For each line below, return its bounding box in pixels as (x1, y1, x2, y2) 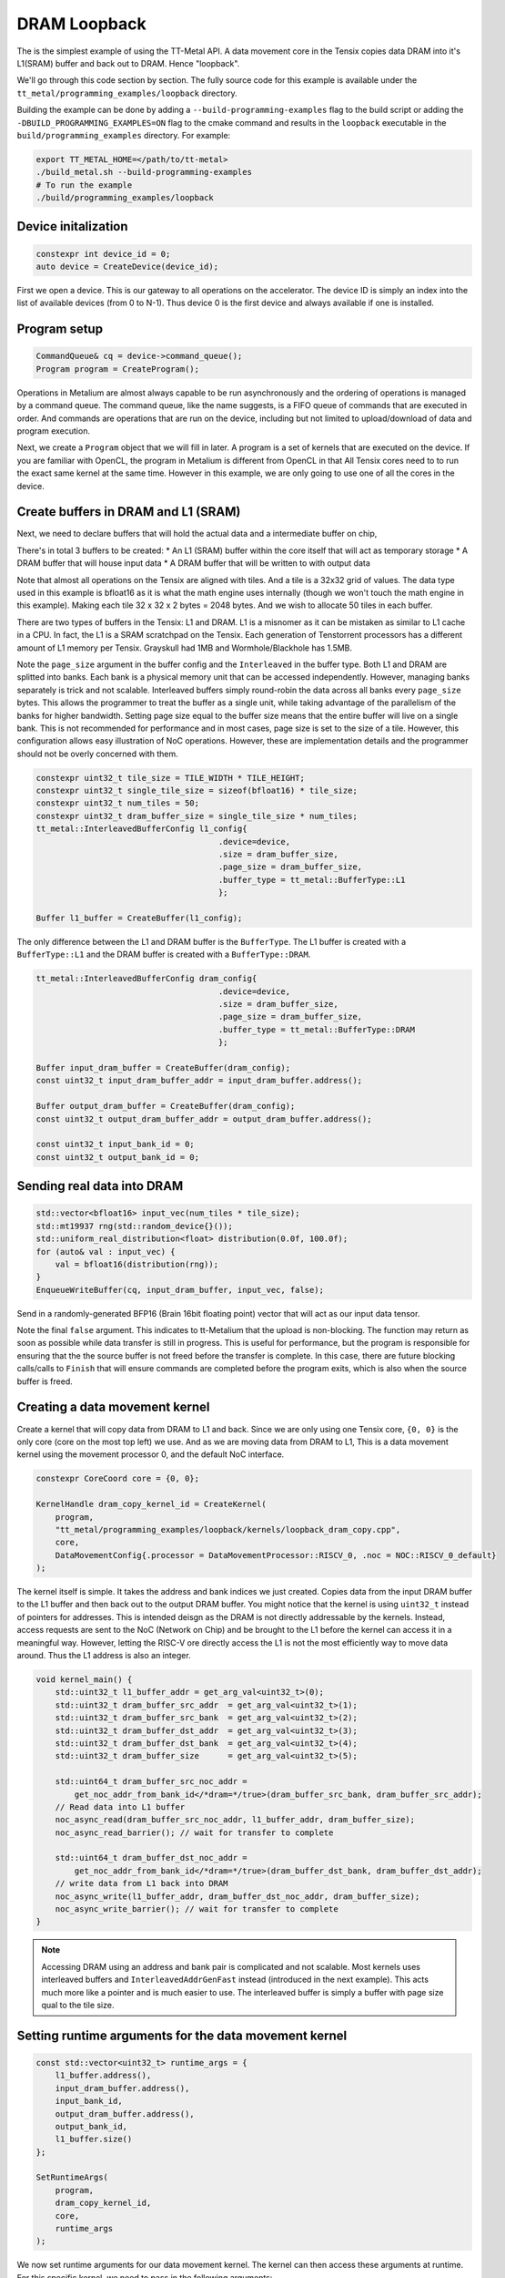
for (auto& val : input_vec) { (35, 1247, 177, 1257)
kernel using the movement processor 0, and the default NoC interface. (16, 1449, 285, 1460)
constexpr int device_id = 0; (35, 249, 171, 259)
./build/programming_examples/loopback (35, 192, 214, 203)
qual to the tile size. (41, 1999, 115, 2010)
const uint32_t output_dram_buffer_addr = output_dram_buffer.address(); (35, 1113, 372, 1124)
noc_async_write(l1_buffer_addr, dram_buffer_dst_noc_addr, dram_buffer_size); (55, 1891, 420, 1902)
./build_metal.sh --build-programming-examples (35, 167, 252, 178)
